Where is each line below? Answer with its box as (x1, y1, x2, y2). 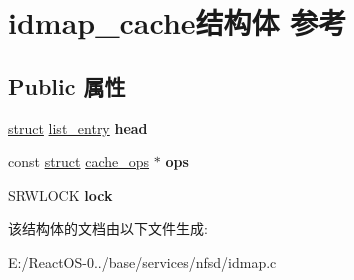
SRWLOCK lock (8, 184, 113, 205)
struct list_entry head (8, 117, 148, 138)
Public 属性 (8, 70, 126, 101)
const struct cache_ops (8, 151, 150, 172)
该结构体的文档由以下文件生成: (8, 218, 208, 239)
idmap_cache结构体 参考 (8, 2, 347, 43)
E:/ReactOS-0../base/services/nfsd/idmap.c (8, 251, 277, 272)
